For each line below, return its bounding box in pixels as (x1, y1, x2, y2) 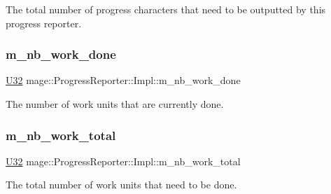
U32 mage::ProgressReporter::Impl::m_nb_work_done (6, 73, 241, 88)
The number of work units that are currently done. (6, 97, 224, 111)
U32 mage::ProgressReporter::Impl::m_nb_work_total (6, 153, 241, 168)
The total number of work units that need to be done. (6, 177, 237, 192)
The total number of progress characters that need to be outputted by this (6, 2, 326, 16)
